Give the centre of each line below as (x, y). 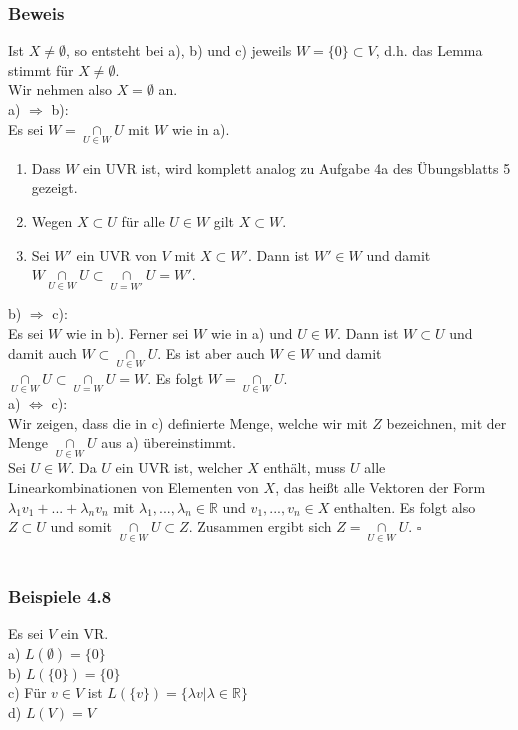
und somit (81, 526)
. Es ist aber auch (211, 352)
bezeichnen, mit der (446, 422)
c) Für (27, 692)
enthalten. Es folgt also (405, 506)
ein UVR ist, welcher (179, 467)
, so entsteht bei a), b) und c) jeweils (178, 50)
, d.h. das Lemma (429, 50)
